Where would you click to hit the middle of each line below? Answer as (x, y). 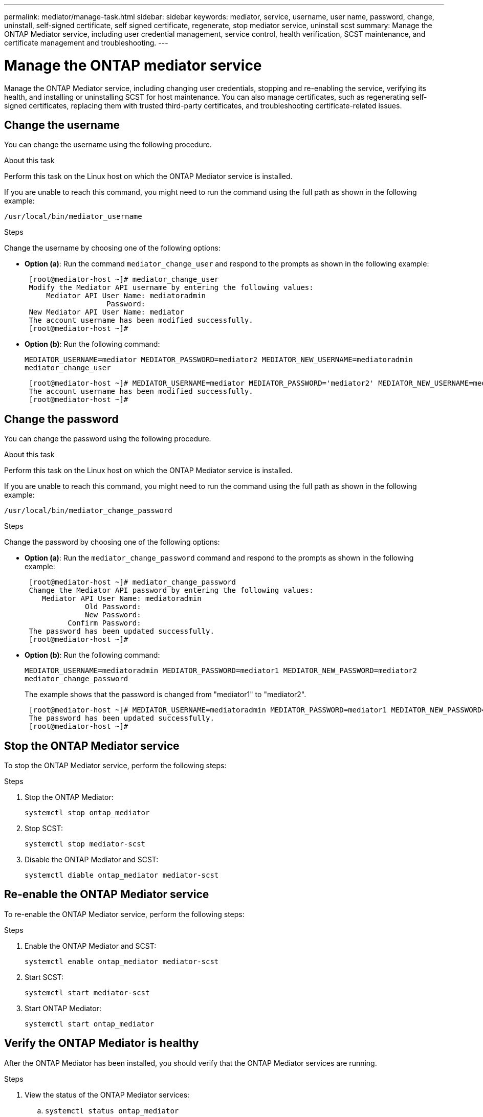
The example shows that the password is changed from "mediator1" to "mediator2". (166, 695)
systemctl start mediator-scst (87, 992)
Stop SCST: (44, 829)
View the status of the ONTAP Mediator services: (107, 1094)
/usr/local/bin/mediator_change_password (88, 511)
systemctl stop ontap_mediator (87, 813)
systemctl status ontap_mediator (112, 1111)
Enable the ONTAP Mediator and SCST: (91, 946)
